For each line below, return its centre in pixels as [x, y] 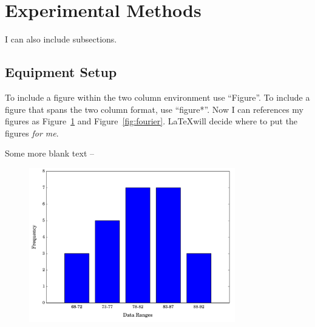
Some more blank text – [50, 153]
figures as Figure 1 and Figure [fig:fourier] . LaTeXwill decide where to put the [151, 121]
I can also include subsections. [61, 39]
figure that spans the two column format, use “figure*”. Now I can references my [154, 109]
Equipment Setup [61, 72]
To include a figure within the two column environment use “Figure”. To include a [157, 97]
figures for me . [32, 133]
